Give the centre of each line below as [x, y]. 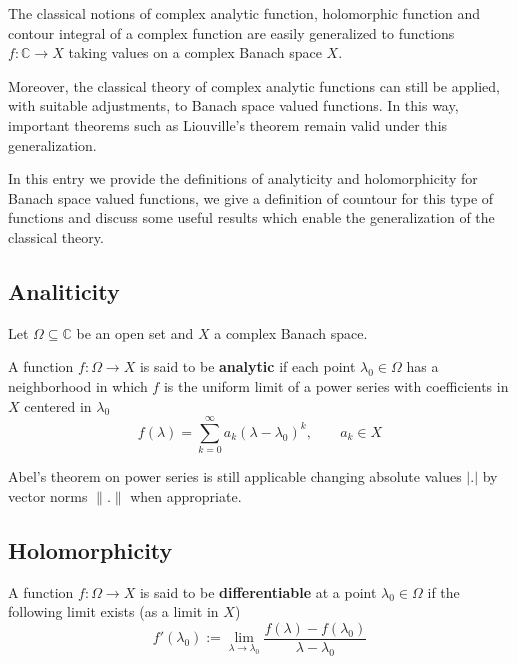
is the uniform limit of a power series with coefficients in [336, 385]
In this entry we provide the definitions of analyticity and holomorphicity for [243, 178]
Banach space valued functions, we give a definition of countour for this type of [251, 197]
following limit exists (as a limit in [113, 611]
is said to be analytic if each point [247, 366]
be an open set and [135, 332]
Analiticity [64, 290]
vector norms [48, 495]
